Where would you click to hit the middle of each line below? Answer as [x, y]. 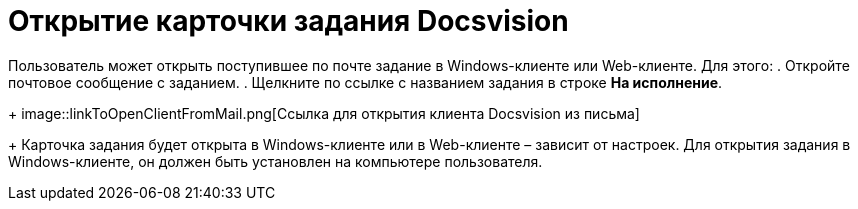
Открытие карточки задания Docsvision [288, 21]
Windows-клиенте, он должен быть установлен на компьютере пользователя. [275, 161]
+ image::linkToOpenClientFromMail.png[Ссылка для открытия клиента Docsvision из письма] [324, 113]
